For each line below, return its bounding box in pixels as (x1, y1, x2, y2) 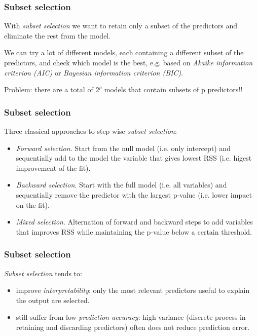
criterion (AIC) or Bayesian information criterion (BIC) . (4, 67, 183, 78)
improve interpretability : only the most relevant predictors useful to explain (16, 285, 250, 295)
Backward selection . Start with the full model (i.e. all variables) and (16, 179, 227, 190)
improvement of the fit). (16, 162, 91, 173)
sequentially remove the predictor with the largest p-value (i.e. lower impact (16, 189, 252, 200)
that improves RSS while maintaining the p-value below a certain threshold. (16, 226, 252, 237)
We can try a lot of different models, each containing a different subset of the (4, 47, 244, 58)
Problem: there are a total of (4, 84, 93, 95)
